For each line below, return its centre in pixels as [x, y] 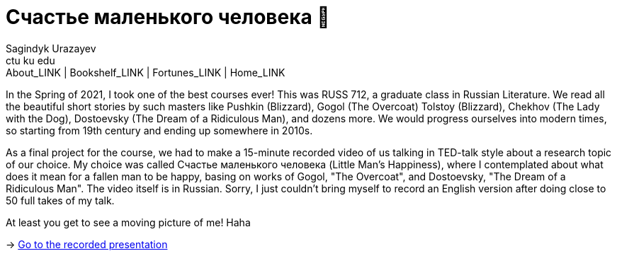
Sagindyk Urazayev [51, 48]
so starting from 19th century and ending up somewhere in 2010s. [159, 130]
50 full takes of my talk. [60, 200]
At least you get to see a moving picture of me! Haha [128, 222]
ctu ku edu [30, 60]
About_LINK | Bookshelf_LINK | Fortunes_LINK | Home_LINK [146, 72]
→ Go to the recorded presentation [87, 244]
